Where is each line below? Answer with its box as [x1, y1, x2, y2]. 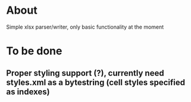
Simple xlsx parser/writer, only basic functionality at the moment [6, 23, 164, 30]
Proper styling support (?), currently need [6, 68, 165, 78]
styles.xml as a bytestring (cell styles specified [6, 77, 186, 87]
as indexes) [6, 86, 50, 97]
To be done [6, 44, 62, 58]
